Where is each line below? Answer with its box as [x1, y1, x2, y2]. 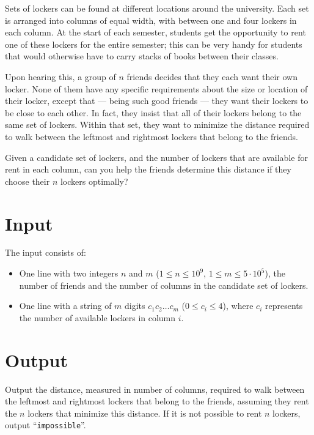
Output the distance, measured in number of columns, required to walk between [5, 382, 305, 395]
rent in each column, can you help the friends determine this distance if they [5, 163, 291, 176]
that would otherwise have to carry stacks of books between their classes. [5, 50, 279, 62]
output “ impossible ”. [5, 418, 86, 431]
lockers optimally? [60, 174, 128, 187]
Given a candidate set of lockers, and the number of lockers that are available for [5, 151, 308, 163]
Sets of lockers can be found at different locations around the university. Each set [5, 2, 309, 14]
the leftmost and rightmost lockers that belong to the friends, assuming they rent [5, 395, 309, 407]
